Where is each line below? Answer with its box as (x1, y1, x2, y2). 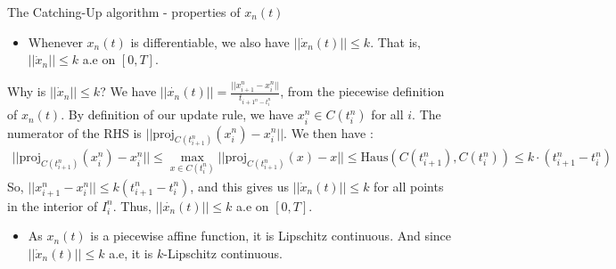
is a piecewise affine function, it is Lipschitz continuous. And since (90, 226, 452, 245)
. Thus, (112, 196, 152, 215)
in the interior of (7, 196, 98, 215)
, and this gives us (190, 176, 290, 195)
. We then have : (283, 123, 374, 142)
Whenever (28, 32, 83, 51)
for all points (374, 176, 444, 195)
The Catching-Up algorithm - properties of (7, 3, 241, 20)
